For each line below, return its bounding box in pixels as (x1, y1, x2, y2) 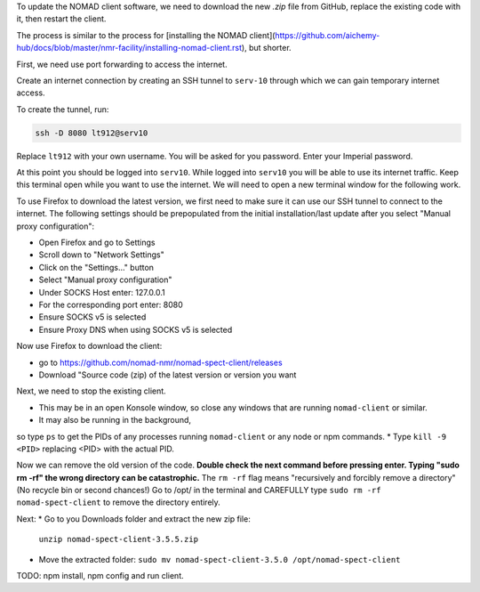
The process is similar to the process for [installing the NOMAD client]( (16, 29, 276, 40)
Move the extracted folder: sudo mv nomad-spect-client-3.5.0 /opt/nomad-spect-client (38, 554, 401, 564)
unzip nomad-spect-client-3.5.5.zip (38, 534, 199, 545)
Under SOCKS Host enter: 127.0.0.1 (38, 287, 165, 297)
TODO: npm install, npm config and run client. (16, 571, 184, 581)
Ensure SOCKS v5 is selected (38, 312, 147, 322)
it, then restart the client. (16, 13, 107, 24)
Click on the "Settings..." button (38, 262, 155, 272)
